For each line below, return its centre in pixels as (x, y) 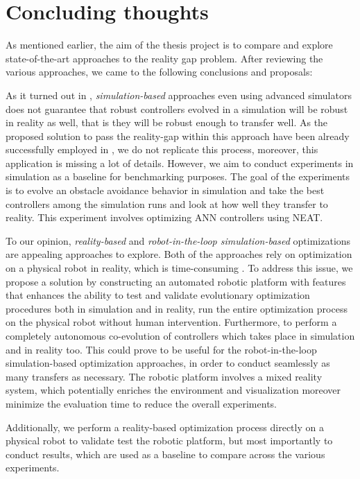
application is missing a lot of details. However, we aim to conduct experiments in (180, 163)
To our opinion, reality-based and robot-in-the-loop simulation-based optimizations (178, 240)
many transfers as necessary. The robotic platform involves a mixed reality (164, 376)
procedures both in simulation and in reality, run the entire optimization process (177, 308)
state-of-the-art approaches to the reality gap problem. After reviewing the (164, 58)
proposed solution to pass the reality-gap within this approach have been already (178, 136)
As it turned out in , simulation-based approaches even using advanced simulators (179, 95)
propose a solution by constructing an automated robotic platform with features (176, 281)
